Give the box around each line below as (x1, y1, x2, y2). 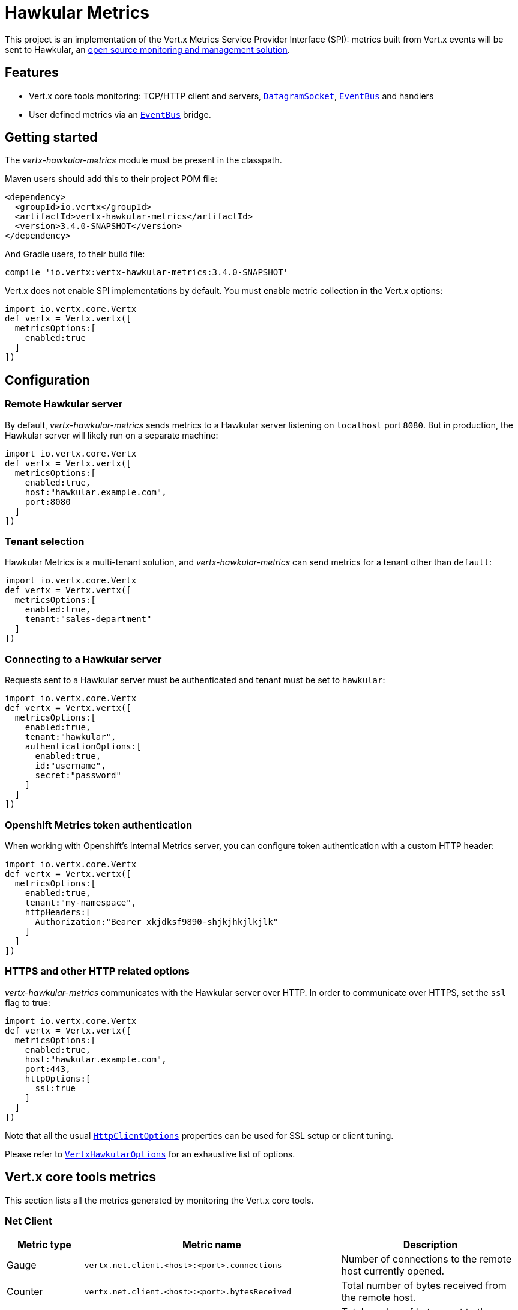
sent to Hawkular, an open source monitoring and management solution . (5, 44, 290, 55)
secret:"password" (35, 770, 121, 781)
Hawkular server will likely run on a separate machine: (5, 430, 218, 440)
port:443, (25, 1064, 71, 1074)
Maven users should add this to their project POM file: (5, 174, 218, 184)
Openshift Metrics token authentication (5, 818, 193, 831)
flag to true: (5, 997, 51, 1008)
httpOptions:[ (25, 1073, 91, 1083)
